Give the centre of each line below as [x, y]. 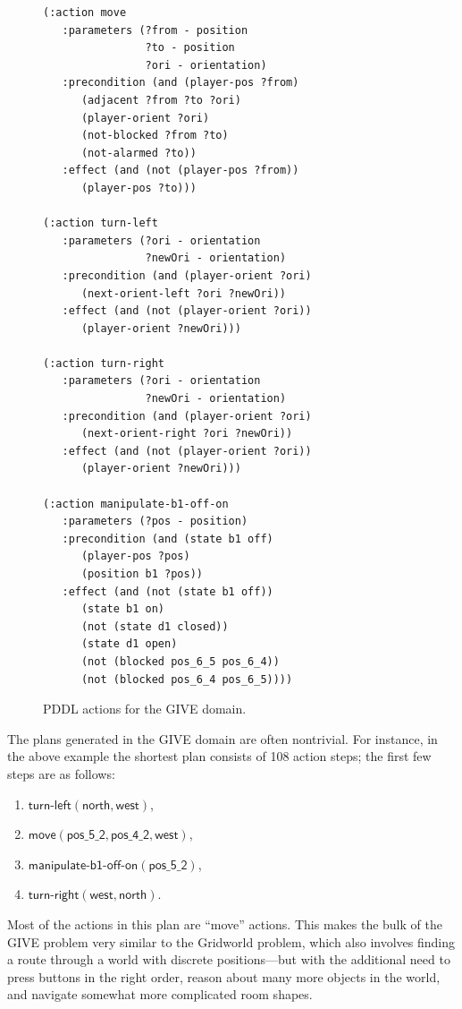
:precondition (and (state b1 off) [168, 539]
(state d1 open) [129, 644]
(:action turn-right [104, 363]
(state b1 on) [123, 609]
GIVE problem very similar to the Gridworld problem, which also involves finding [231, 941]
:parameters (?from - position [155, 30]
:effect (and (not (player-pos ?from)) [181, 171]
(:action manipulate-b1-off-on [136, 504]
